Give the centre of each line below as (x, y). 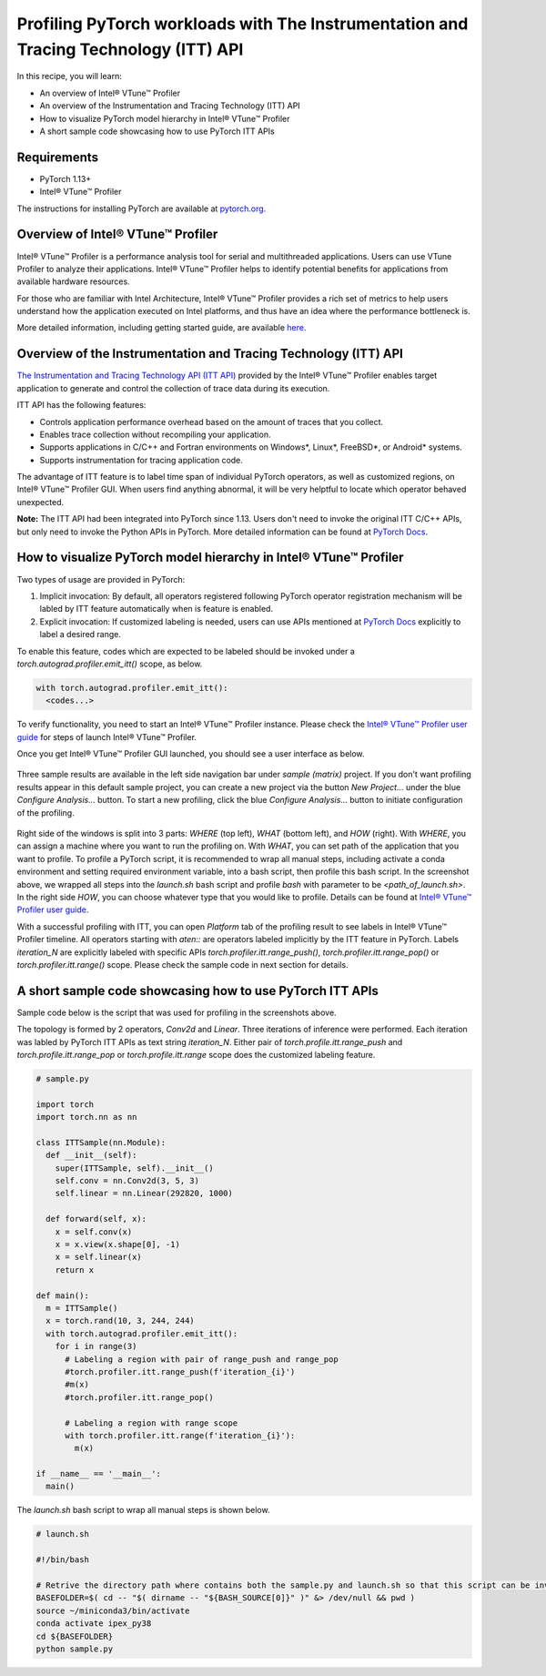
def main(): (63, 1295)
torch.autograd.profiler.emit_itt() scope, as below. (110, 664)
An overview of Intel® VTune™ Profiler (110, 93)
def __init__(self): (91, 1155)
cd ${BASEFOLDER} (75, 1636)
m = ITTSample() (82, 1308)
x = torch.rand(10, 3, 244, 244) (120, 1321)
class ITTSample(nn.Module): (101, 1142)
